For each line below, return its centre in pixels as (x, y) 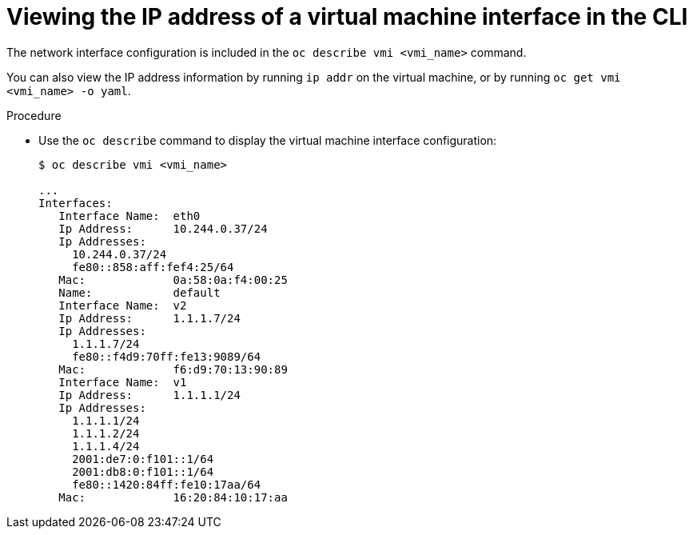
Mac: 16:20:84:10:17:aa (173, 497)
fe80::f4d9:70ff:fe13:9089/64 (167, 356)
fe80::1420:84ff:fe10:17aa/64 (167, 484)
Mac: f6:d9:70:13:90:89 (173, 369)
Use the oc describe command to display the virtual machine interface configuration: (268, 140)
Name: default (139, 292)
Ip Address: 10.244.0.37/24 (163, 228)
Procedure (34, 115)
